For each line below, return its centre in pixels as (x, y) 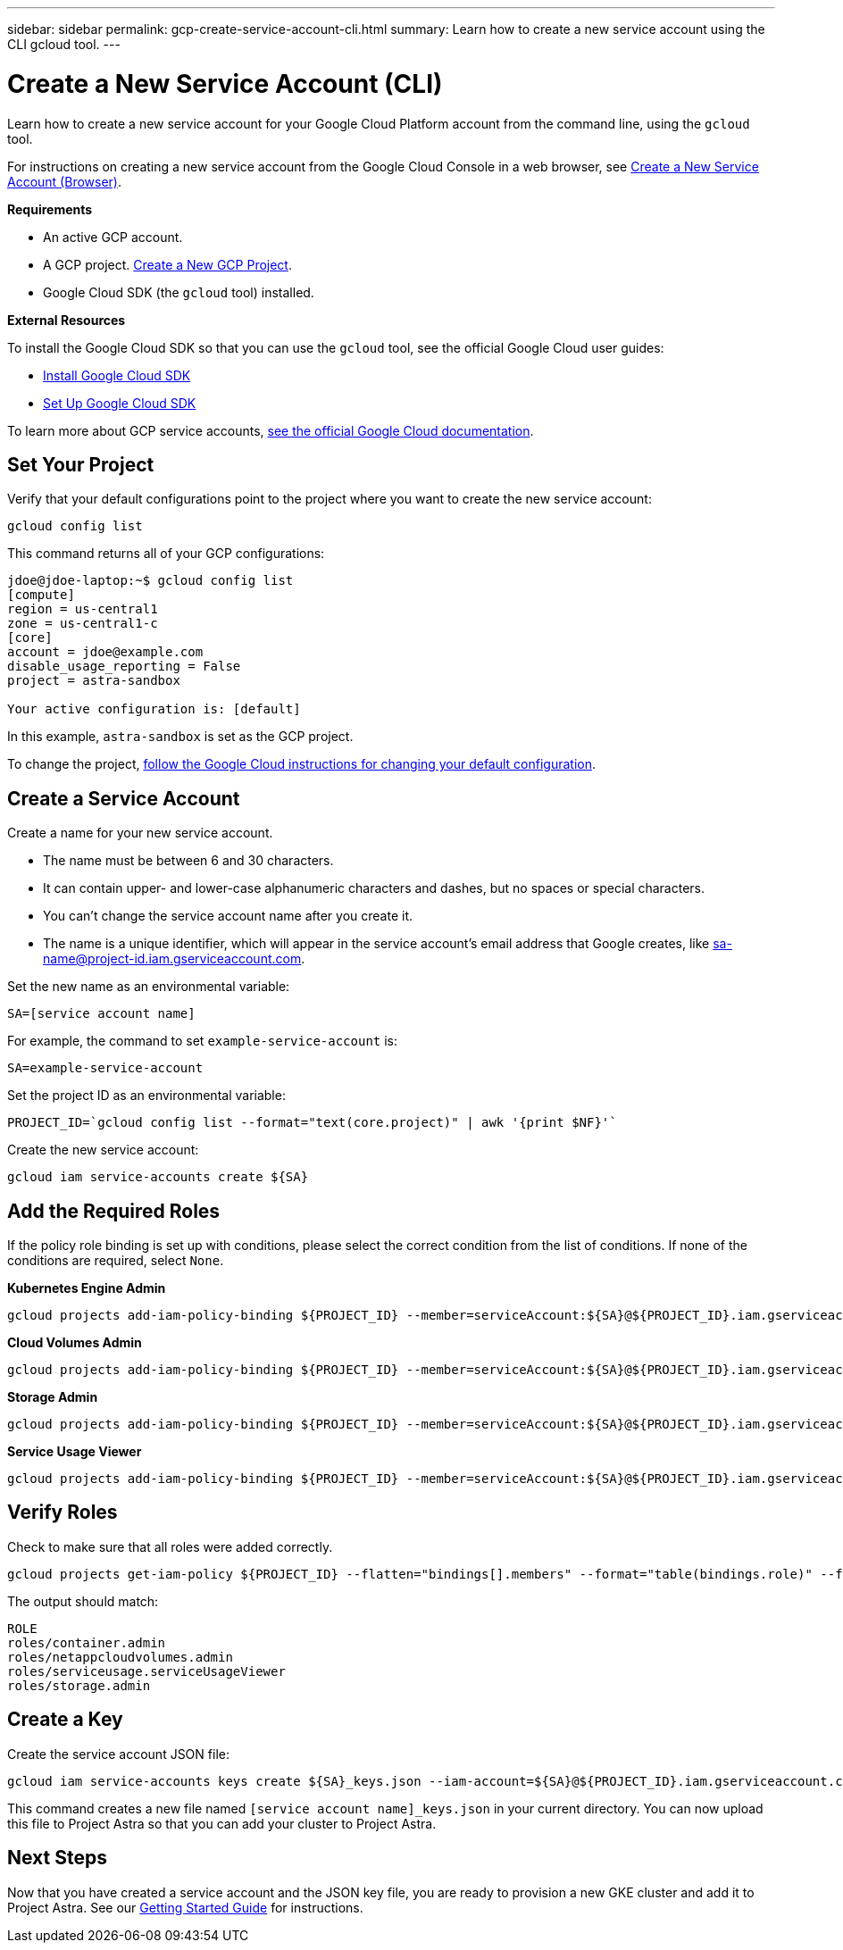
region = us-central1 (83, 609)
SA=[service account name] (101, 1014)
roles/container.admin (87, 1642)
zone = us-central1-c (83, 624)
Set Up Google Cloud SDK (120, 403)
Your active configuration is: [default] (154, 709)
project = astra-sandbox (94, 681)
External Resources (67, 320)
